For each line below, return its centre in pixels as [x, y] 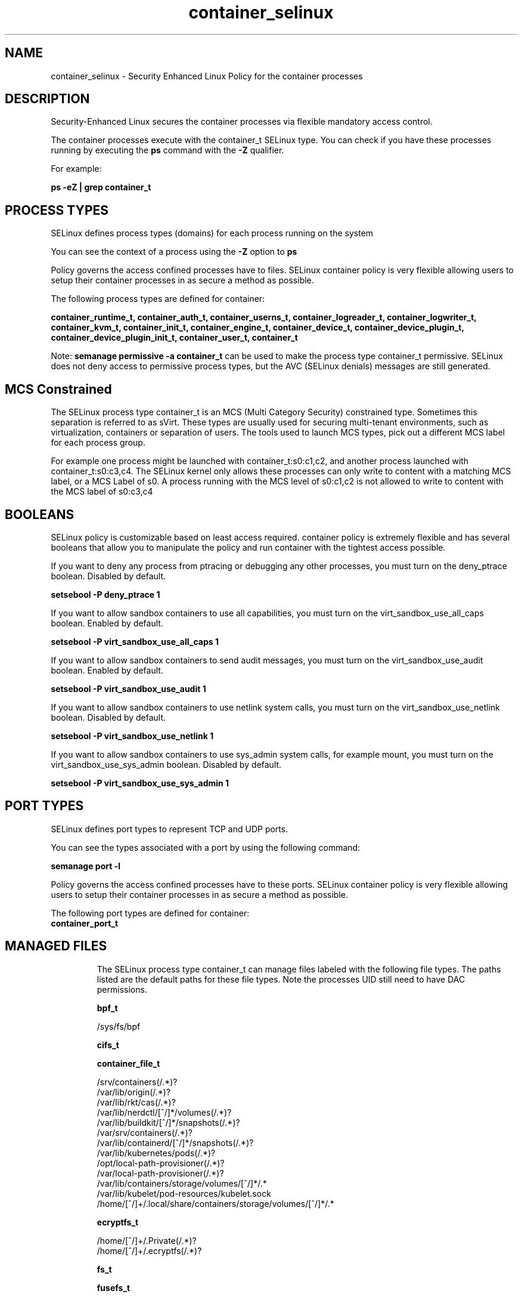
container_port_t [85, 923]
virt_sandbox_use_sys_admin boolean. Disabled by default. [166, 764]
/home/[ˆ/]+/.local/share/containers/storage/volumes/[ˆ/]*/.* [215, 1203]
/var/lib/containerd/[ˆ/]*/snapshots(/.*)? [175, 1142]
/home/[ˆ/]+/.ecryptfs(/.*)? [149, 1250]
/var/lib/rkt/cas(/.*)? [136, 1102]
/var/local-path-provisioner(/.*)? [160, 1173]
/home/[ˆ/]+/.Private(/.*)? [147, 1240]
